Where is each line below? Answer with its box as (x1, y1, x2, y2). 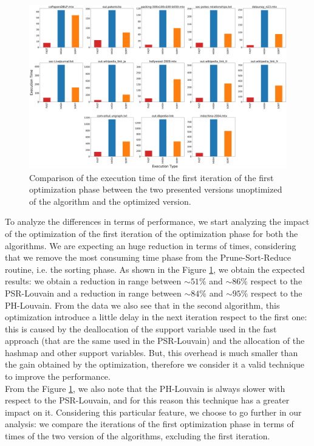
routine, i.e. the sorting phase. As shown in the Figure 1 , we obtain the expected (5, 262, 305, 275)
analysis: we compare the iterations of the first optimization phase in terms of (5, 417, 294, 430)
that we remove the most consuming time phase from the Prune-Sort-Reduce (5, 251, 291, 264)
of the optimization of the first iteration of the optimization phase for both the (5, 227, 298, 239)
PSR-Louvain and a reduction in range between (5, 286, 182, 299)
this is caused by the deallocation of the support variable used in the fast (5, 322, 277, 335)
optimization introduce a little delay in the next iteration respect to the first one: (5, 310, 307, 323)
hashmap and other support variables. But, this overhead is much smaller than (5, 346, 298, 359)
